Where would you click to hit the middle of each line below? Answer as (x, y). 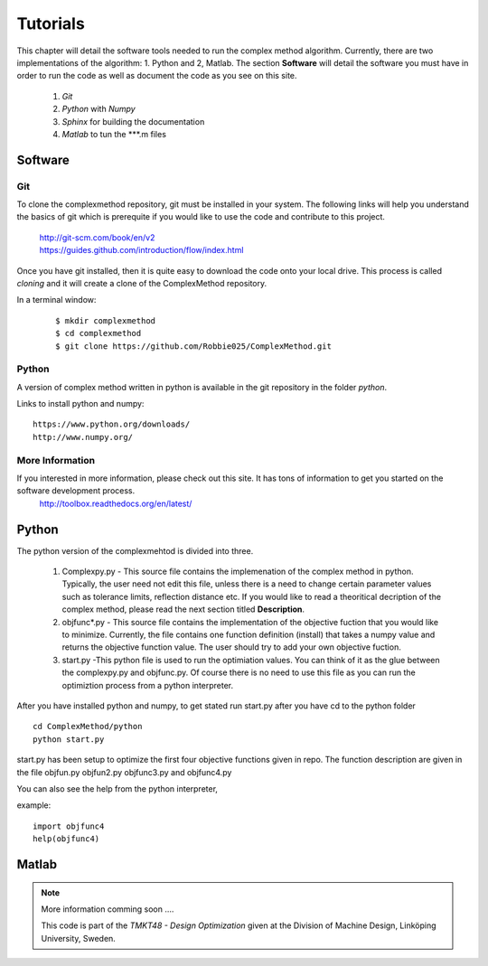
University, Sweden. (79, 938)
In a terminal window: (56, 300)
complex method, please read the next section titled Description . (183, 609)
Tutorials (51, 23)
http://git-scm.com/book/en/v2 (97, 237)
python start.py (69, 739)
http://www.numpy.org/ (83, 437)
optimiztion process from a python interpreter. (148, 685)
